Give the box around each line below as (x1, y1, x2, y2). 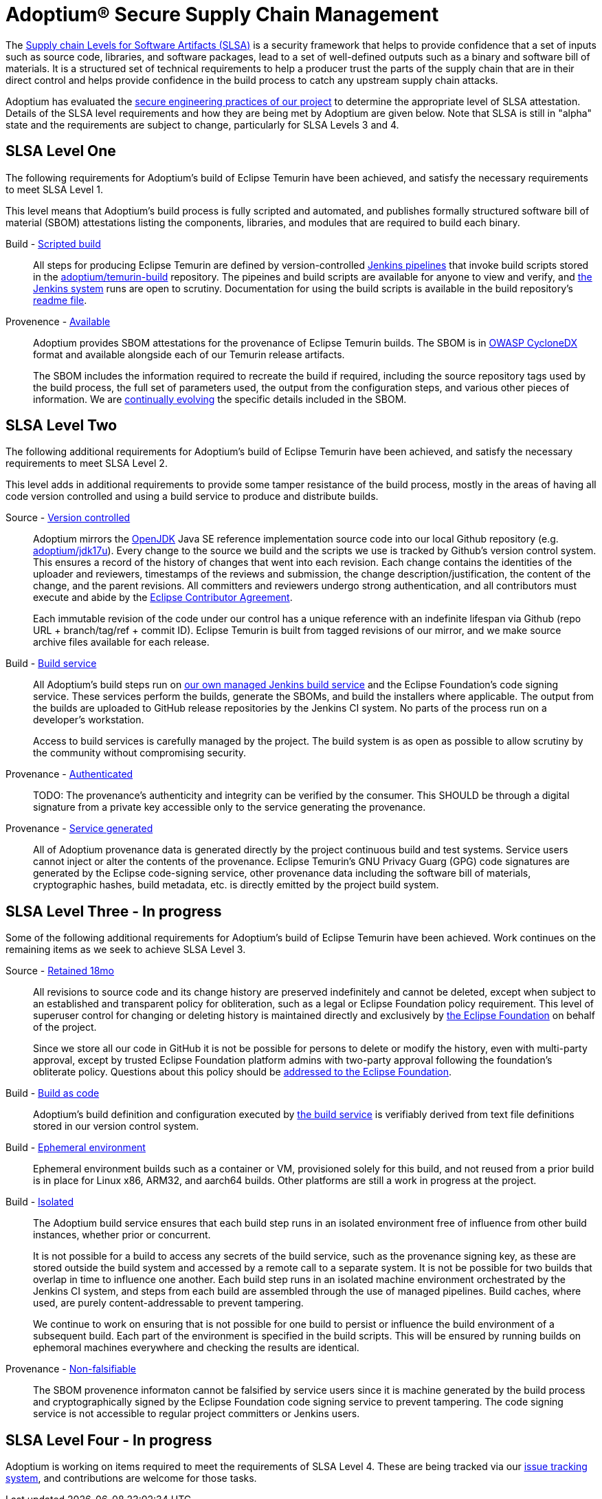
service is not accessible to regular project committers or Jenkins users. (33, 1408, 360, 1420)
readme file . (33, 294, 87, 306)
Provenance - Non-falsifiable (5, 1363, 136, 1375)
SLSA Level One (5, 142, 116, 160)
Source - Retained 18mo (5, 965, 114, 977)
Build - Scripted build (5, 237, 101, 250)
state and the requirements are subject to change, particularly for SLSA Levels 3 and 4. (5, 118, 399, 131)
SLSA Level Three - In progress (5, 902, 222, 920)
